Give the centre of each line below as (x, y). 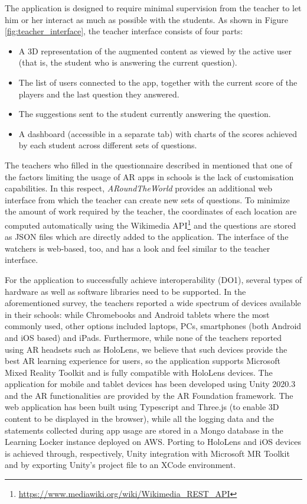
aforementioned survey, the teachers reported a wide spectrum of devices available (153, 303)
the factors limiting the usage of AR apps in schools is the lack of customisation (149, 176)
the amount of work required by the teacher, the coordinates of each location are (151, 211)
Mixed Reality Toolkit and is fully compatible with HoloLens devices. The (139, 372)
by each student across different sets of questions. (108, 145)
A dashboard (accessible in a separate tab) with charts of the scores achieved (158, 133)
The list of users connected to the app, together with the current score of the (158, 82)
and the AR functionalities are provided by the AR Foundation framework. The (149, 395)
